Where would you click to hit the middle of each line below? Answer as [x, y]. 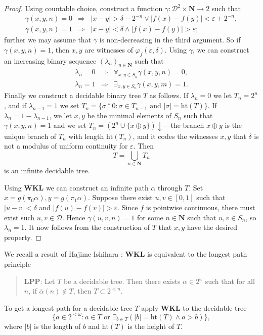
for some [150, 217]
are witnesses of [109, 49]
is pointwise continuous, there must [201, 207]
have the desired [212, 227]
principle [17, 264]
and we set [70, 125]
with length [86, 136]
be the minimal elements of [129, 115]
